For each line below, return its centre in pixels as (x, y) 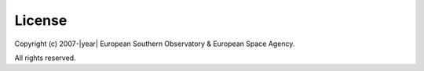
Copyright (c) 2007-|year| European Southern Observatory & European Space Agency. (155, 44)
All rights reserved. (45, 58)
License (41, 20)
